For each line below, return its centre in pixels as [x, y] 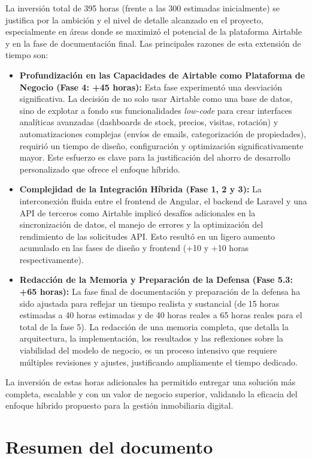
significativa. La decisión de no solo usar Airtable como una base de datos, [156, 99]
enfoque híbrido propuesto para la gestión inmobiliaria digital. [119, 405]
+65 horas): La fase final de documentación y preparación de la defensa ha [160, 292]
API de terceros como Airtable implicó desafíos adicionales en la [137, 212]
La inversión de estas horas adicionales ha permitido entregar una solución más [151, 382]
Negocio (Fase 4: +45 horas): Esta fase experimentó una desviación [151, 87]
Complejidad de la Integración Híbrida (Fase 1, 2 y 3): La [140, 189]
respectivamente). [52, 259]
